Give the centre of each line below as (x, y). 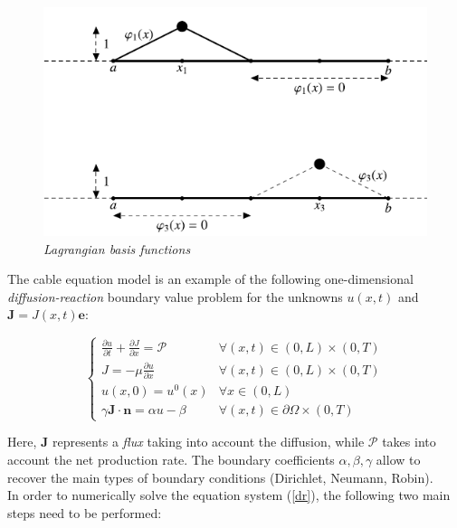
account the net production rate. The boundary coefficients (171, 460)
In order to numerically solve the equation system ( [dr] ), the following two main (229, 495)
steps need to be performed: (85, 512)
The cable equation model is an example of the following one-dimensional (210, 279)
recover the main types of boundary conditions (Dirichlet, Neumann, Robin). (220, 477)
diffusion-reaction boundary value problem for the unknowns (175, 296)
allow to (398, 460)
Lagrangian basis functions (117, 248)
